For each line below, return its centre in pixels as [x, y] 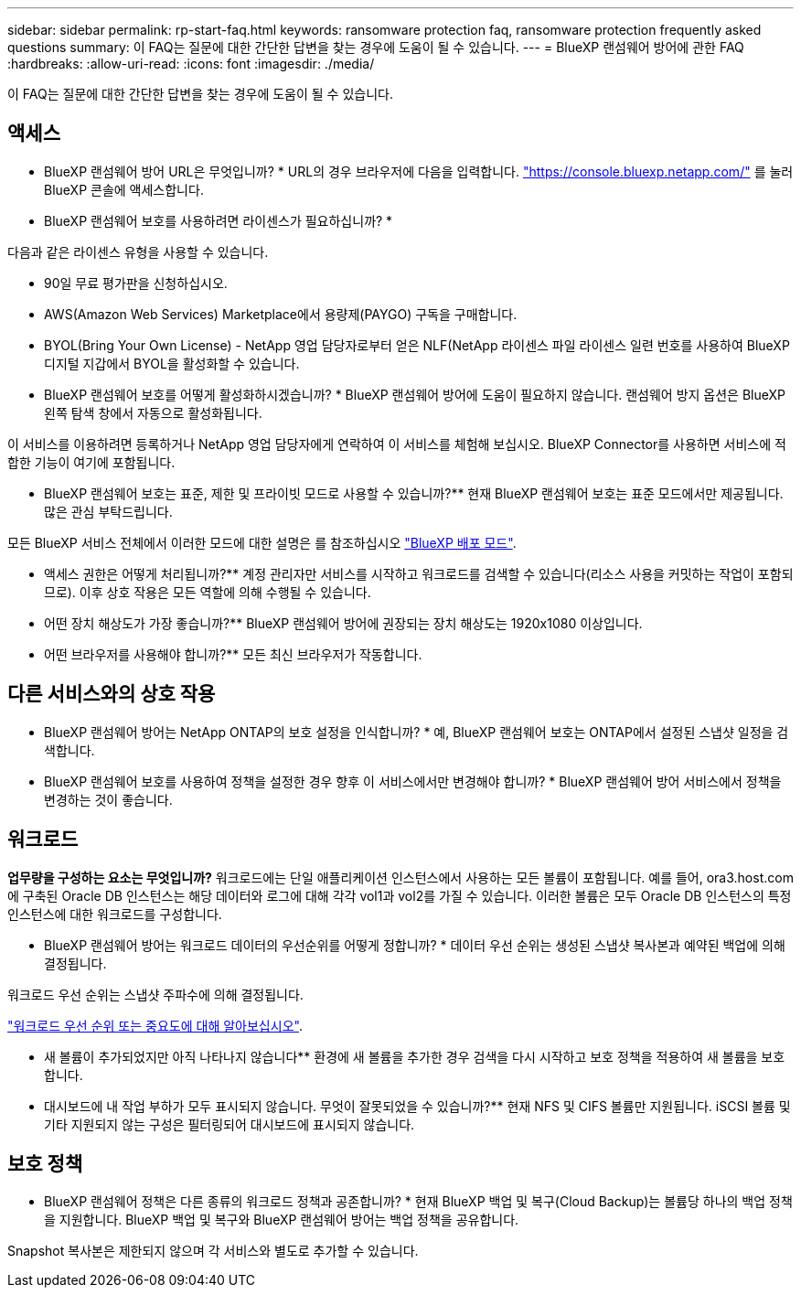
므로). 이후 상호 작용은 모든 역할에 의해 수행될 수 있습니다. [208, 592]
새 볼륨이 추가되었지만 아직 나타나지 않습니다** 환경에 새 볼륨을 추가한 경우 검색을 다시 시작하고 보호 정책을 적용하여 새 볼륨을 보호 [415, 1056]
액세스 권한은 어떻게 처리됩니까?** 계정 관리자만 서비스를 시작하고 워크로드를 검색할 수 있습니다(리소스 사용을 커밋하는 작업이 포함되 [419, 573]
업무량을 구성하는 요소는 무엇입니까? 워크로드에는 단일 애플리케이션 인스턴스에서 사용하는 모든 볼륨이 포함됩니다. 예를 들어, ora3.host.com [400, 877]
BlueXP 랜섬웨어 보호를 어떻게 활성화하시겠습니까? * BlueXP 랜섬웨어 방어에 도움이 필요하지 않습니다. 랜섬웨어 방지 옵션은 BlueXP [415, 394]
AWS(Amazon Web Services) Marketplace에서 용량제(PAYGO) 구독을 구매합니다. [281, 314]
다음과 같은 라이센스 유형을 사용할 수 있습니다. [138, 252]
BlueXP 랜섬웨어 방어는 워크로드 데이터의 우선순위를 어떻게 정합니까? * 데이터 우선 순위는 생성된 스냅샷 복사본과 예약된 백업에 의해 [415, 945]
